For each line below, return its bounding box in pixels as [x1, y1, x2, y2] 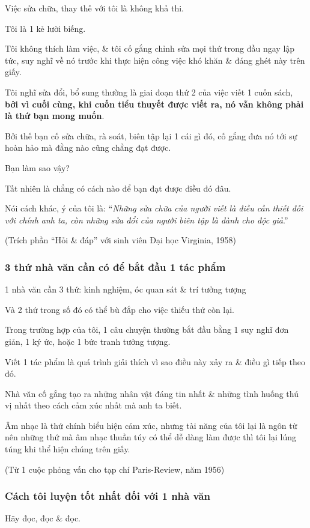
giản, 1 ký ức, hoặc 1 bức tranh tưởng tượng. [5, 335, 171, 347]
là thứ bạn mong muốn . [5, 109, 105, 122]
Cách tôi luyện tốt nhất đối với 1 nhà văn [5, 488, 210, 503]
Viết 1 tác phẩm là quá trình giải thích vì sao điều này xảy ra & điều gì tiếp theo [5, 355, 305, 368]
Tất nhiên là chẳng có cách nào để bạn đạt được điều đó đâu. [5, 181, 231, 194]
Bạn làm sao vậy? [5, 161, 70, 174]
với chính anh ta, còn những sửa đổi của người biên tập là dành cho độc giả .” [5, 213, 288, 226]
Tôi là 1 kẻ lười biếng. [5, 22, 86, 34]
